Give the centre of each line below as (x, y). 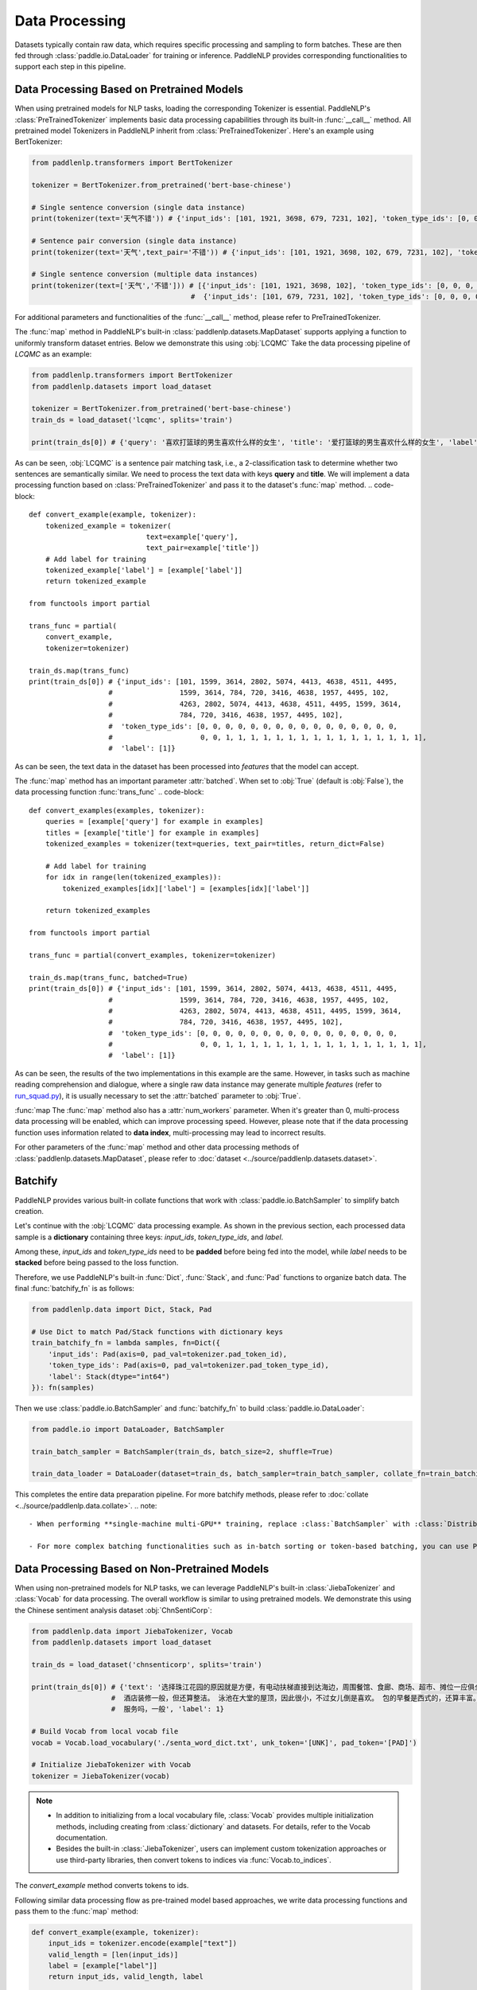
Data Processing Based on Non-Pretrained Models (142, 1569)
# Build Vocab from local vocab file (105, 1732)
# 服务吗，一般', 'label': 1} (168, 1709)
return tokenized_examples (98, 911)
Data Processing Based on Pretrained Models (129, 90)
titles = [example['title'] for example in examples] (152, 833)
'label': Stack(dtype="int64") (109, 1376)
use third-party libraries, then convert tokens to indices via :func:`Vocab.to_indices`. (194, 1859)
